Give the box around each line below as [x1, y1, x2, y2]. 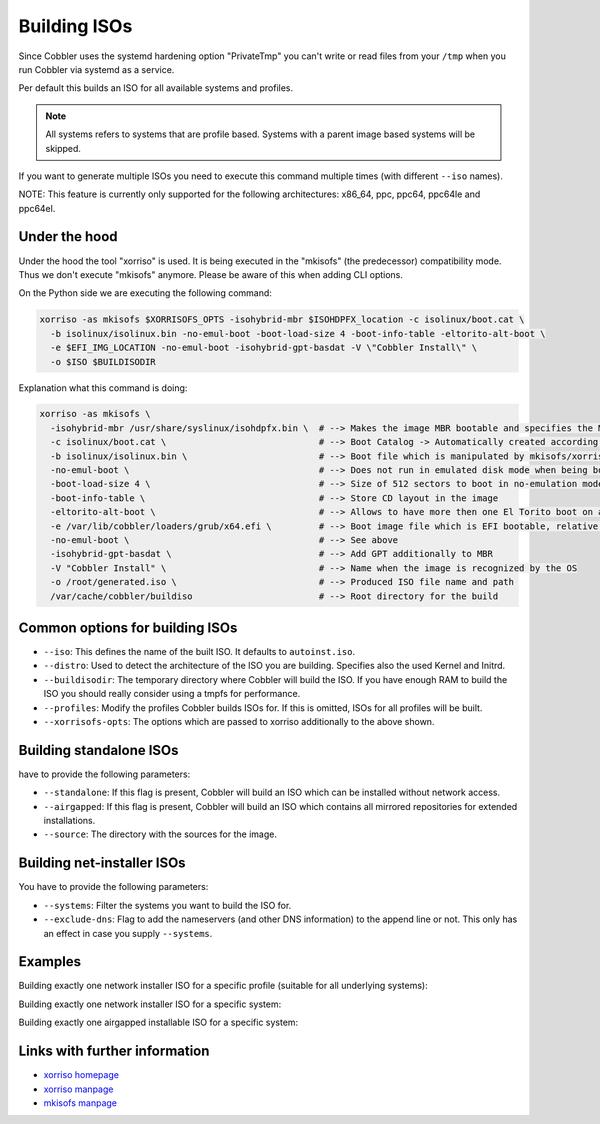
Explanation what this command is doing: [18, 381, 188, 394]
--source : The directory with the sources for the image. [43, 828, 277, 840]
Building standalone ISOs [18, 741, 179, 759]
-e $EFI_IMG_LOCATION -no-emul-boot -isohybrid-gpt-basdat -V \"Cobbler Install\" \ [50, 342, 478, 354]
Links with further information [18, 1043, 210, 1060]
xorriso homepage [43, 1069, 120, 1081]
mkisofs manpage [43, 1096, 118, 1109]
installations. [43, 815, 96, 827]
